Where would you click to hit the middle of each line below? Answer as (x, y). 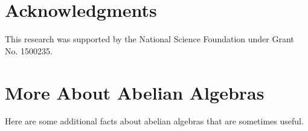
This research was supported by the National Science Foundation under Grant (149, 39)
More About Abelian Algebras (135, 92)
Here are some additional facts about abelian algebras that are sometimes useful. (154, 121)
